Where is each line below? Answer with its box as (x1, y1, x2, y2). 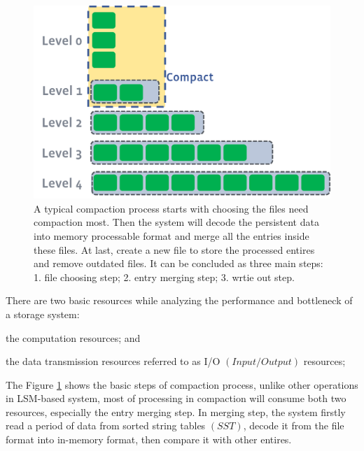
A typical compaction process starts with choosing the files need (34, 201, 309, 215)
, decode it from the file (243, 418, 344, 433)
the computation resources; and (6, 330, 141, 345)
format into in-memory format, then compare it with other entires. (6, 432, 292, 447)
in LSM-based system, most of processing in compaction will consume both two (6, 391, 346, 406)
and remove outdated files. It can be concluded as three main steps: (34, 256, 323, 271)
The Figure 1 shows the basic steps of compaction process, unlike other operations (6, 377, 358, 392)
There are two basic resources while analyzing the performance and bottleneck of (6, 293, 353, 308)
